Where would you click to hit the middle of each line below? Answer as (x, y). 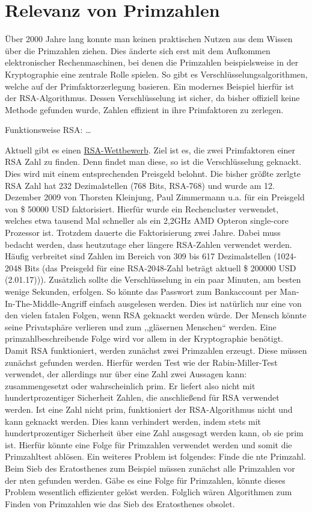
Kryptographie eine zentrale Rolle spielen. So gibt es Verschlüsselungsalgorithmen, (156, 74)
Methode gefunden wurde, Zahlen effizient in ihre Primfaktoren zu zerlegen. (144, 109)
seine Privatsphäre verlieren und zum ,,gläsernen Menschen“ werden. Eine (141, 326)
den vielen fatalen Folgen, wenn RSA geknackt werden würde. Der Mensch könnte (156, 315)
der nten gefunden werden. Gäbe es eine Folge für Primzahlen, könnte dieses (145, 480)
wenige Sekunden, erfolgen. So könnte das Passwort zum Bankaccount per (141, 291)
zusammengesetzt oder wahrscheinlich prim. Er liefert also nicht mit (130, 385)
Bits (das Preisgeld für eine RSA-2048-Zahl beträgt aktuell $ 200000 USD (160, 267)
